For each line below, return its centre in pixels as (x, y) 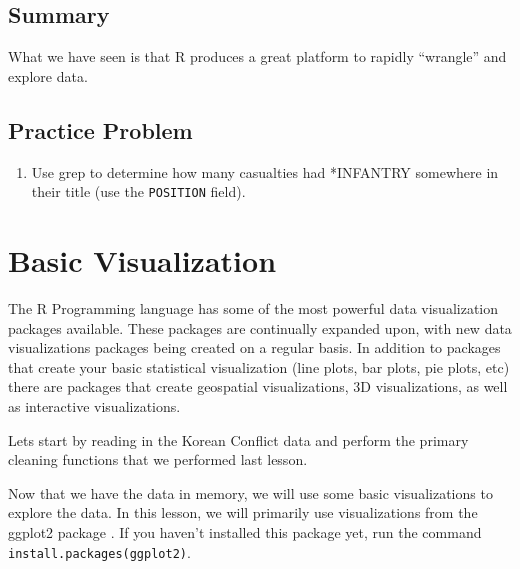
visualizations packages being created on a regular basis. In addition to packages (254, 347)
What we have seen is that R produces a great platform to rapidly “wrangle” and (257, 56)
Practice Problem (100, 129)
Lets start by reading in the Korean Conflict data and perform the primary (238, 439)
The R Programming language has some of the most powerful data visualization (253, 307)
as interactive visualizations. (94, 405)
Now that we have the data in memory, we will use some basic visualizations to (250, 492)
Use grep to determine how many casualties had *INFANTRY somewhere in (265, 171)
